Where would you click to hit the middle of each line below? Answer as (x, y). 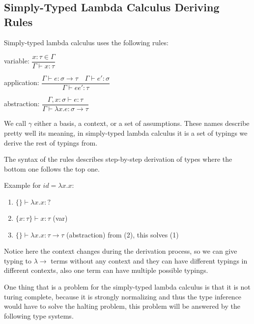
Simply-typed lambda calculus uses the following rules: (86, 42)
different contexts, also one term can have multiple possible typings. (106, 270)
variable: (17, 61)
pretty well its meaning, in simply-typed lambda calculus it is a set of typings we (126, 133)
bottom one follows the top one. (52, 168)
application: (22, 82)
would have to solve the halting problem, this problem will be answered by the (122, 306)
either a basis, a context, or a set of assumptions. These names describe (142, 123)
